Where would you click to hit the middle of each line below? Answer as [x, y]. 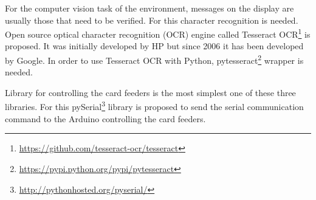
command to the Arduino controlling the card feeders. [105, 118]
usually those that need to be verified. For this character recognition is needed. [152, 20]
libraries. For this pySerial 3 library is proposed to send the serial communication [154, 106]
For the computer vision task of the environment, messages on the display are [149, 8]
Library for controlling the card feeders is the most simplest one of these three [150, 92]
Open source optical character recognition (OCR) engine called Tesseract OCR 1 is [158, 33]
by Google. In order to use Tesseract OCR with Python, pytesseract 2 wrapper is [154, 59]
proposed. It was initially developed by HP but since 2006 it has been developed [154, 46]
